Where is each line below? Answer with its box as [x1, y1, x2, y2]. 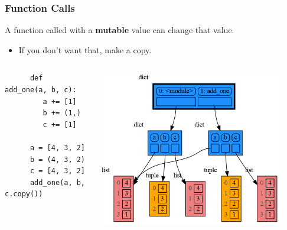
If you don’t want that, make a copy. [18, 43, 152, 56]
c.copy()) [5, 190, 43, 199]
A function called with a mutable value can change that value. [5, 24, 234, 36]
